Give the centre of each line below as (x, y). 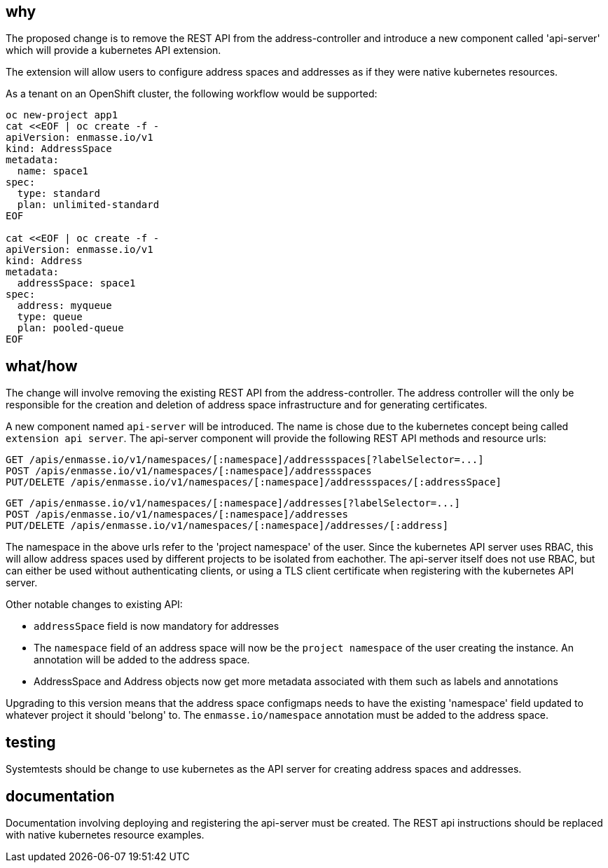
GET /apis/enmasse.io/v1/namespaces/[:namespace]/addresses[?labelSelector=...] (233, 503)
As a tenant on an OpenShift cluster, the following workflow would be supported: (192, 94)
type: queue (50, 317)
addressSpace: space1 (76, 283)
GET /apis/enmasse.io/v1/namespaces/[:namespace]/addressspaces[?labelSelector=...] (245, 460)
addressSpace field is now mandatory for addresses (157, 626)
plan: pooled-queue (70, 328)
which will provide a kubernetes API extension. (113, 50)
